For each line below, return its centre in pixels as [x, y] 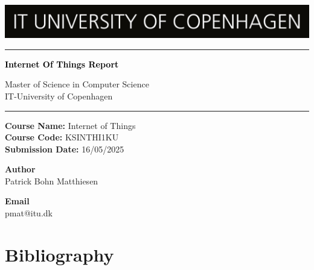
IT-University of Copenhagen [59, 96]
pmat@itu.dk [29, 213]
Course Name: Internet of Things [70, 125]
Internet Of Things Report [62, 64]
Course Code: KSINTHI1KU [62, 137]
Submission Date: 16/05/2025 [65, 149]
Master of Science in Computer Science [77, 84]
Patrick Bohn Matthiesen [52, 181]
